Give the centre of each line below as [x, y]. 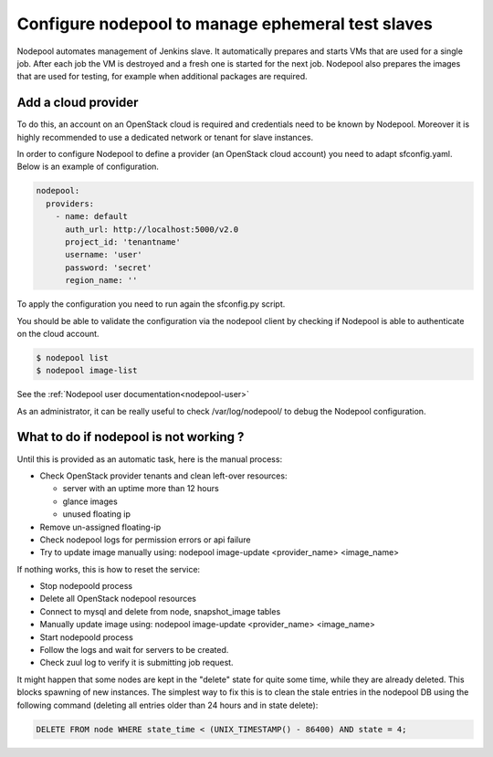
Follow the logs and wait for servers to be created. [134, 650]
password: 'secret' [109, 268]
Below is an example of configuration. [88, 167]
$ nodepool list [73, 357]
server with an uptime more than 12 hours [141, 489]
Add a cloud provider [78, 103]
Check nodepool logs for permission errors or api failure [145, 540]
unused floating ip [97, 514]
